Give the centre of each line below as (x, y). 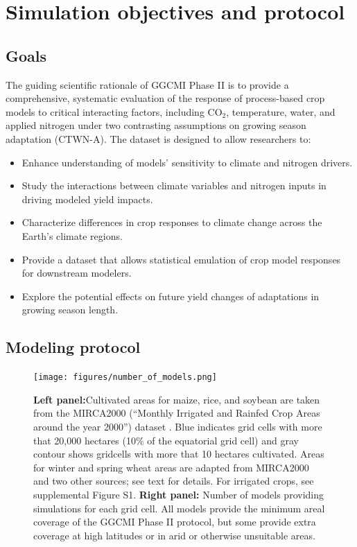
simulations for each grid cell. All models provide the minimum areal (179, 508)
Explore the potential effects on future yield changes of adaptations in (171, 296)
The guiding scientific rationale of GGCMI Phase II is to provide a (147, 84)
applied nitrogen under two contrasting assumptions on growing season (156, 125)
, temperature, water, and (281, 111)
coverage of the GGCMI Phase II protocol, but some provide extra (175, 522)
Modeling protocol (73, 347)
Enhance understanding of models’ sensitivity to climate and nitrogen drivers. (187, 162)
